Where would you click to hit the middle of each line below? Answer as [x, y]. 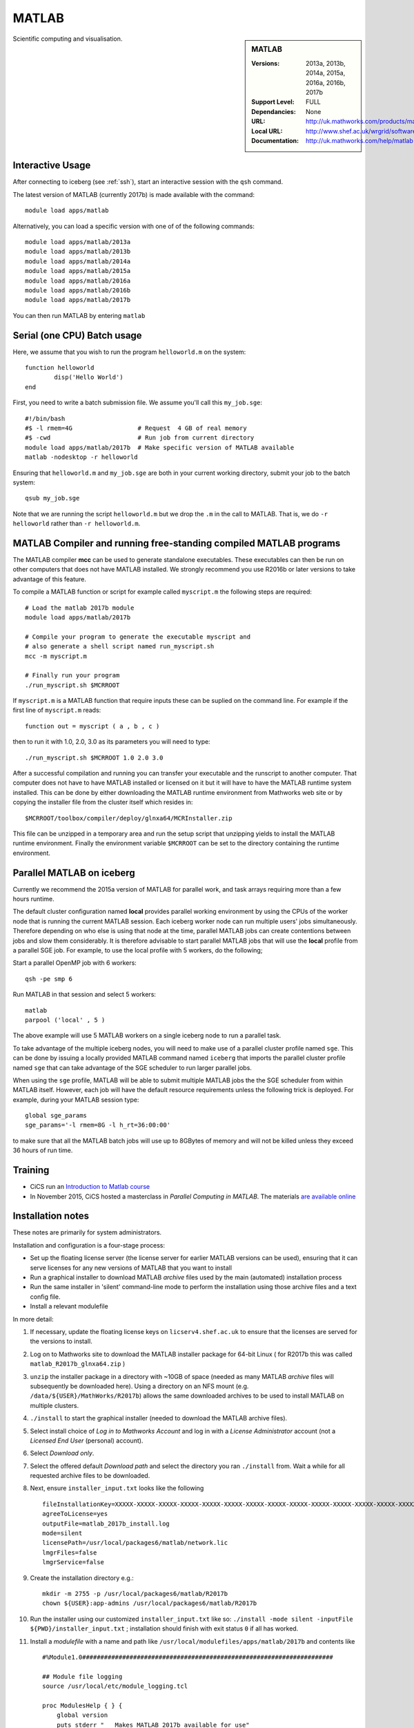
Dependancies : [274, 111]
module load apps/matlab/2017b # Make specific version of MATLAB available [160, 447]
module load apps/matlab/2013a [78, 242]
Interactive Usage [52, 166]
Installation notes [51, 1216]
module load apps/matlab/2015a [78, 271]
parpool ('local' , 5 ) [65, 1020]
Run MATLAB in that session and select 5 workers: [85, 995]
